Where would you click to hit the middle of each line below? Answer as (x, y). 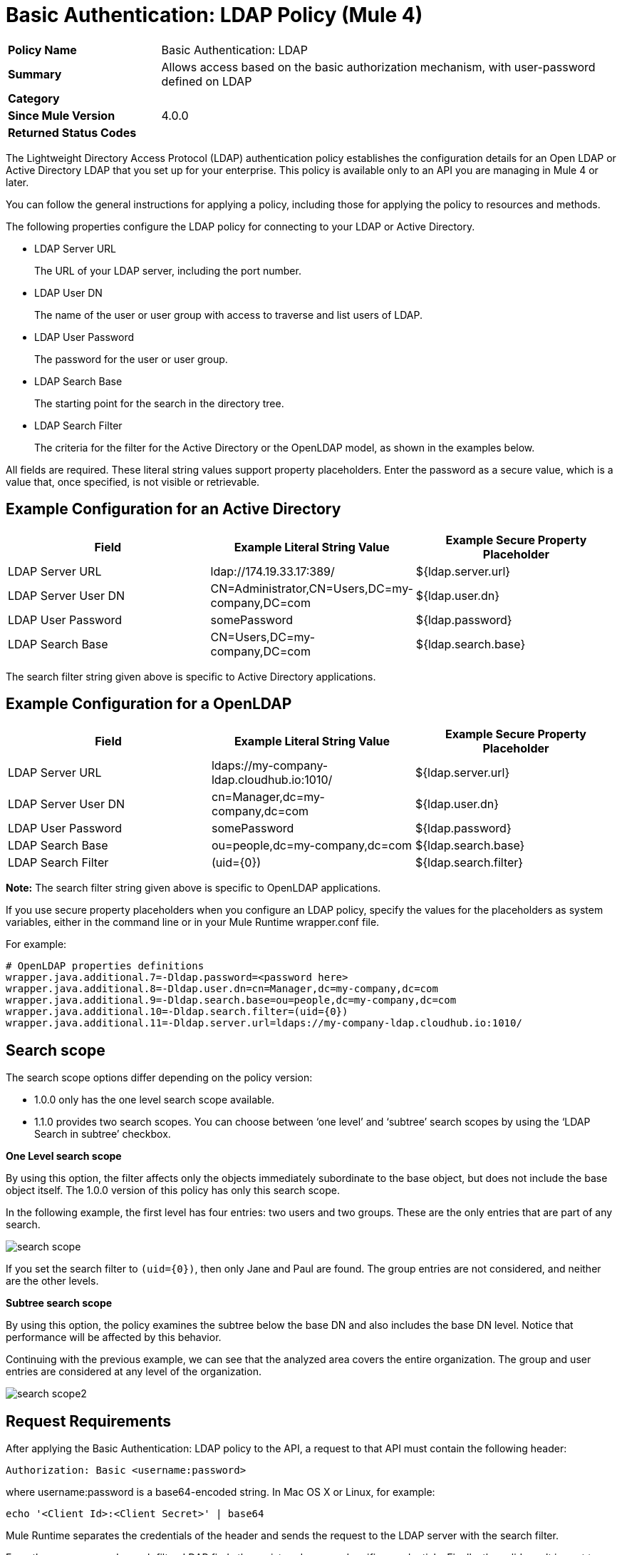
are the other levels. (52, 1281)
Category (34, 98)
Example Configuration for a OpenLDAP (149, 704)
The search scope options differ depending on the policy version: (159, 1078)
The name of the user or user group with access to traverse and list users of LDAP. (229, 315)
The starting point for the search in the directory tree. (159, 403)
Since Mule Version (62, 115)
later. (17, 182)
